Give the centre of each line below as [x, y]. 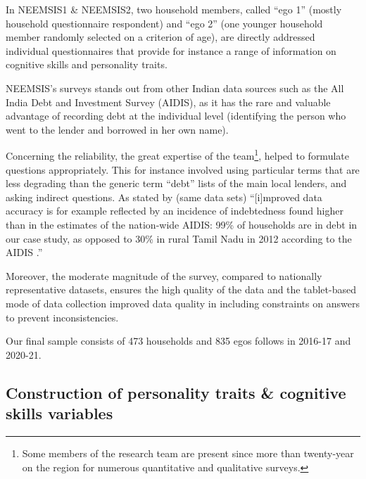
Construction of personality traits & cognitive [176, 392]
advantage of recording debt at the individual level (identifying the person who [176, 116]
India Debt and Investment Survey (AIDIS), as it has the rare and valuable [168, 102]
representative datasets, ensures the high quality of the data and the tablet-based [181, 289]
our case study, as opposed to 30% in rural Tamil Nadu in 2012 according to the [179, 238]
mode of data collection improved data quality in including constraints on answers [183, 303]
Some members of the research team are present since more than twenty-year [188, 453]
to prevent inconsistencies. [62, 317]
